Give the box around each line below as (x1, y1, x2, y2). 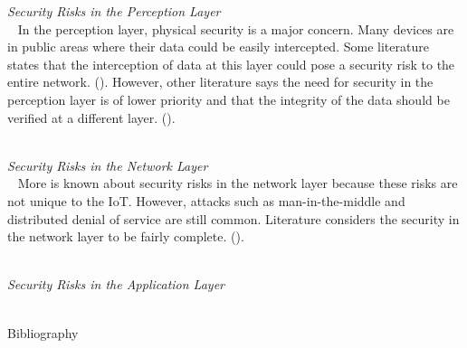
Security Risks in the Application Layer (7, 275, 224, 294)
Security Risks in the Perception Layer (7, 2, 221, 20)
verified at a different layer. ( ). (7, 108, 176, 127)
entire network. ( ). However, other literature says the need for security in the (7, 72, 434, 91)
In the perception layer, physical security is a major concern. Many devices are (17, 19, 454, 38)
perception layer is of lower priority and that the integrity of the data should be (7, 89, 450, 108)
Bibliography (7, 323, 79, 342)
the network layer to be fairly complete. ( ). (7, 227, 244, 246)
